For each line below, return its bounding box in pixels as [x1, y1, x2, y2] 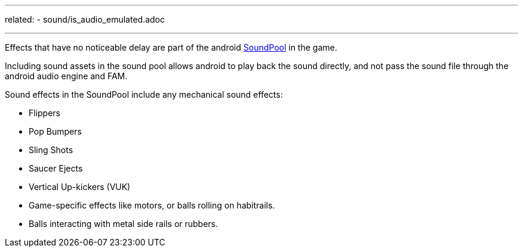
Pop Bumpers [29, 126, 82, 136]
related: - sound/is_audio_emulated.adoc [5, 14, 165, 24]
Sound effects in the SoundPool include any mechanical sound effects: [5, 89, 283, 99]
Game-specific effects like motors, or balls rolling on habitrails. [29, 200, 275, 210]
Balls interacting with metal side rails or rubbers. [29, 219, 219, 229]
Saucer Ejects [29, 163, 83, 173]
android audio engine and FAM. [5, 71, 128, 81]
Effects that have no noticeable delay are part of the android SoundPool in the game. [5, 42, 337, 52]
